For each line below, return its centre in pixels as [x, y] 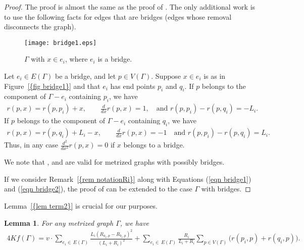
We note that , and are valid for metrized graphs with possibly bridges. [114, 162]
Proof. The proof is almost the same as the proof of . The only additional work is [130, 7]
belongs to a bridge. [154, 145]
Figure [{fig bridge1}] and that [52, 86]
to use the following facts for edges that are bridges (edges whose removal [118, 16]
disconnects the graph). [40, 27]
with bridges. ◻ [226, 189]
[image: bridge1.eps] [61, 43]
